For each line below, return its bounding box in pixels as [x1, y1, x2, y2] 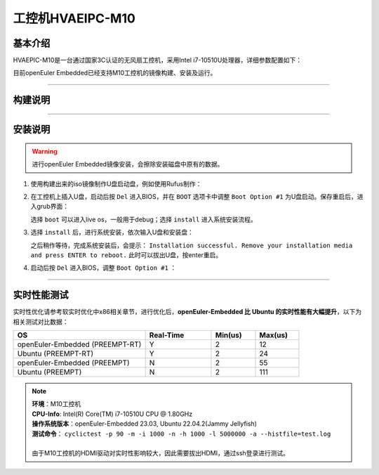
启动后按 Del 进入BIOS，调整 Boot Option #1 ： [30, 263, 177, 272]
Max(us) [259, 330, 288, 340]
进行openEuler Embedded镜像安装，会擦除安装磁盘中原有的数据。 [32, 160, 224, 169]
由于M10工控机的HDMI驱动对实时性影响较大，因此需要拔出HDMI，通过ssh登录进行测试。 [32, 449, 290, 457]
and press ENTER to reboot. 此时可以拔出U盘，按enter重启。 [30, 251, 222, 259]
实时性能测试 [13, 289, 69, 301]
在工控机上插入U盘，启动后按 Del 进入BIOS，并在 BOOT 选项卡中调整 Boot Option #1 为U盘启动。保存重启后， [30, 193, 358, 201]
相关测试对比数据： [13, 317, 69, 326]
